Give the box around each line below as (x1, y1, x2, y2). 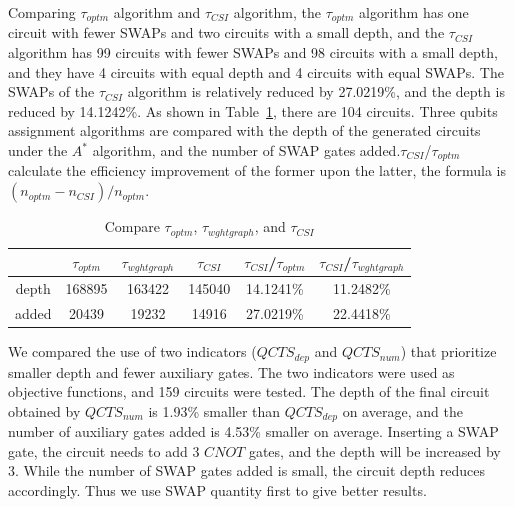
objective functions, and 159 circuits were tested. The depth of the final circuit (8, 381, 490, 402)
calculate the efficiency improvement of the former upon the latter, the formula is (8, 160, 507, 181)
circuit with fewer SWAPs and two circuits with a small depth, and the (8, 22, 445, 43)
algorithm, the (233, 2, 321, 22)
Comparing (8, 2, 76, 22)
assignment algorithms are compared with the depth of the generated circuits (8, 120, 481, 141)
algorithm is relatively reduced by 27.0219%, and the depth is (127, 81, 505, 102)
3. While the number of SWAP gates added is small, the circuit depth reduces (8, 460, 486, 481)
